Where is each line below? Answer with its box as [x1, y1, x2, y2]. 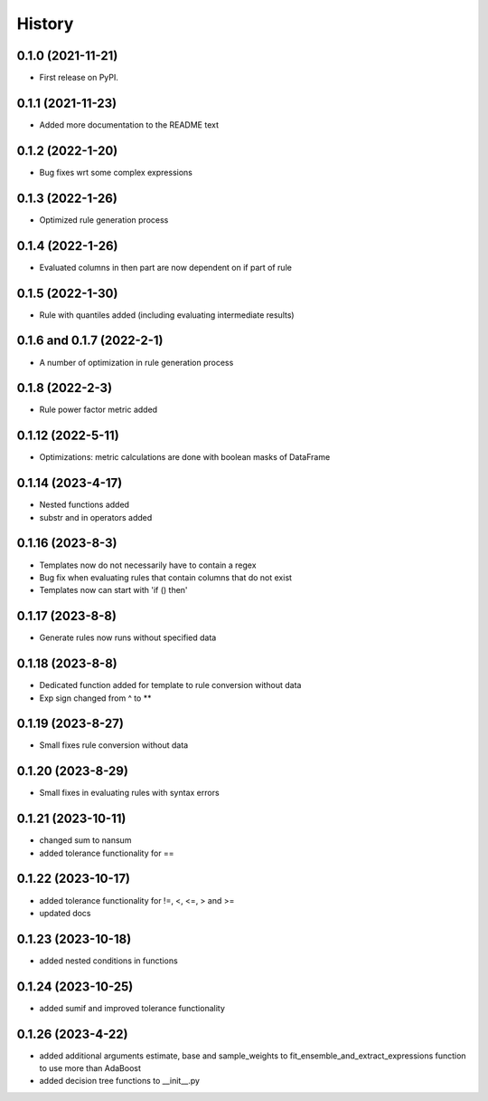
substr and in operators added [39, 512, 153, 522]
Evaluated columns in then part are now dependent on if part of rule [39, 262, 293, 273]
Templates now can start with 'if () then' [39, 585, 189, 596]
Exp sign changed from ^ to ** [39, 693, 152, 704]
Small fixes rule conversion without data [39, 740, 189, 751]
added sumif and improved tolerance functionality [39, 1002, 226, 1013]
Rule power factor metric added [39, 404, 158, 416]
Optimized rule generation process [39, 214, 169, 225]
